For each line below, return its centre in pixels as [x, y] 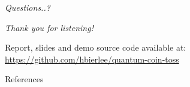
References [24, 79]
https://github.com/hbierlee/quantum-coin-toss [92, 59]
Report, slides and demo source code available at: [96, 47]
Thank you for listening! [49, 27]
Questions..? [28, 7]
